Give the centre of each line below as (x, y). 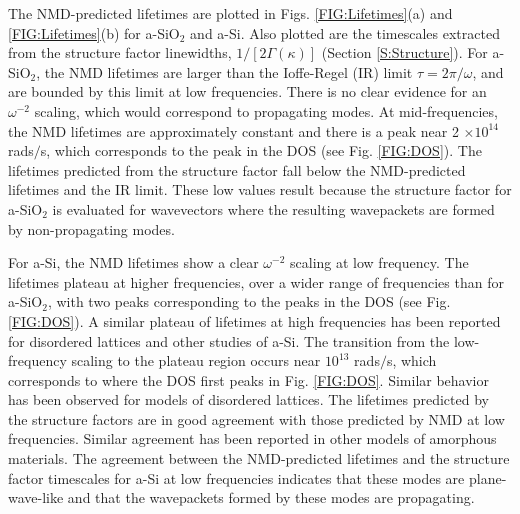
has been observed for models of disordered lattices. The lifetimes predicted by (248, 399)
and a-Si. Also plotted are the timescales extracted (345, 32)
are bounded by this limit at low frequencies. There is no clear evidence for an (247, 91)
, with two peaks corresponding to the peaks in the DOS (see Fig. (249, 301)
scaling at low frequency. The (379, 262)
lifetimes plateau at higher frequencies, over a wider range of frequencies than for (256, 281)
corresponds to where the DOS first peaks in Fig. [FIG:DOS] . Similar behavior (248, 379)
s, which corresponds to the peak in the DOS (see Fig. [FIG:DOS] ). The (261, 150)
